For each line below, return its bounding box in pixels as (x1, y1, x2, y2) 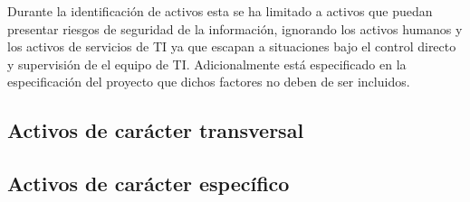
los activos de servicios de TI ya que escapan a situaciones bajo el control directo (7, 37, 456, 56)
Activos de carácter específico (7, 170, 290, 197)
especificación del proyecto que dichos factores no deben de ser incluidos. (7, 72, 410, 91)
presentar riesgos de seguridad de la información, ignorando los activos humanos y (7, 19, 463, 38)
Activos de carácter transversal (7, 116, 304, 144)
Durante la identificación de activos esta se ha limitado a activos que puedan (7, 2, 433, 20)
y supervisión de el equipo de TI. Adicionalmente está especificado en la (7, 54, 407, 73)
